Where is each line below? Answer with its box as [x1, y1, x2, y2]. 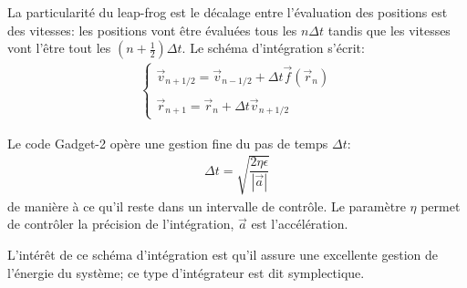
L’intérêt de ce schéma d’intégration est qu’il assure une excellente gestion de [7, 245, 438, 264]
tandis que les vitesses [327, 20, 451, 39]
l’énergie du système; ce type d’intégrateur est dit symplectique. [7, 262, 365, 282]
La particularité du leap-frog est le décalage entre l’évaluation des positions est [7, 3, 448, 21]
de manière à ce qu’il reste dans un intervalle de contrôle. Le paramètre [7, 196, 406, 215]
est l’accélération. [251, 214, 348, 233]
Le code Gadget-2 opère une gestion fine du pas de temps [7, 133, 328, 152]
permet [420, 196, 461, 215]
